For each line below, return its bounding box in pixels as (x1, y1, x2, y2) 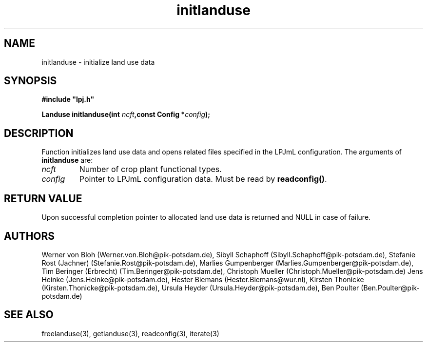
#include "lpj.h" (41, 95, 95, 104)
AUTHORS (4, 230, 55, 242)
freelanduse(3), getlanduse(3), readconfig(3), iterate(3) (41, 329, 219, 338)
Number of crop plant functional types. (79, 164, 222, 174)
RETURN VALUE (4, 192, 82, 205)
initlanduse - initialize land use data (41, 58, 155, 66)
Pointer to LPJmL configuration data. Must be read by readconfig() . (79, 174, 327, 184)
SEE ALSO (4, 308, 54, 321)
